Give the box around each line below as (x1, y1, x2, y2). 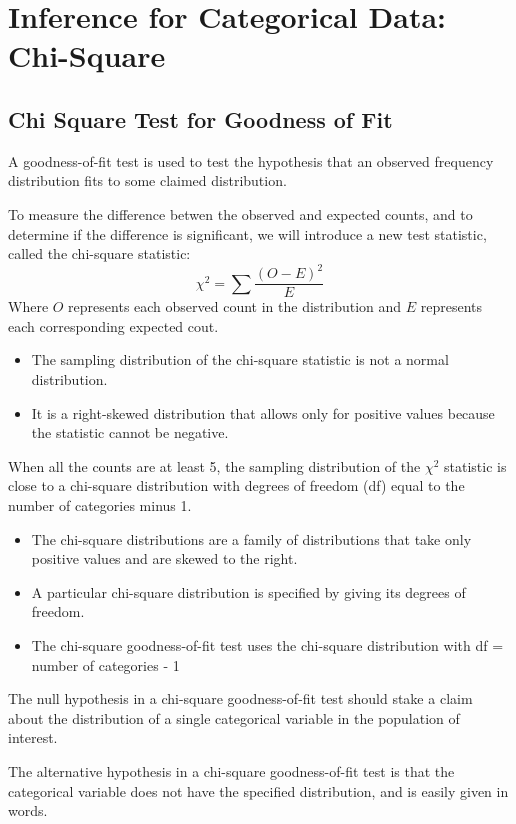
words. (8, 800, 48, 821)
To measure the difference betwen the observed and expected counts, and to (8, 203, 473, 224)
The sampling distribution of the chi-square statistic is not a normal (31, 349, 449, 370)
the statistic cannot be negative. (31, 422, 229, 443)
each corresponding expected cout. (8, 315, 219, 336)
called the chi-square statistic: (8, 243, 191, 264)
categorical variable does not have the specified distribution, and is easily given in (8, 780, 509, 801)
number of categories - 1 (31, 654, 180, 675)
